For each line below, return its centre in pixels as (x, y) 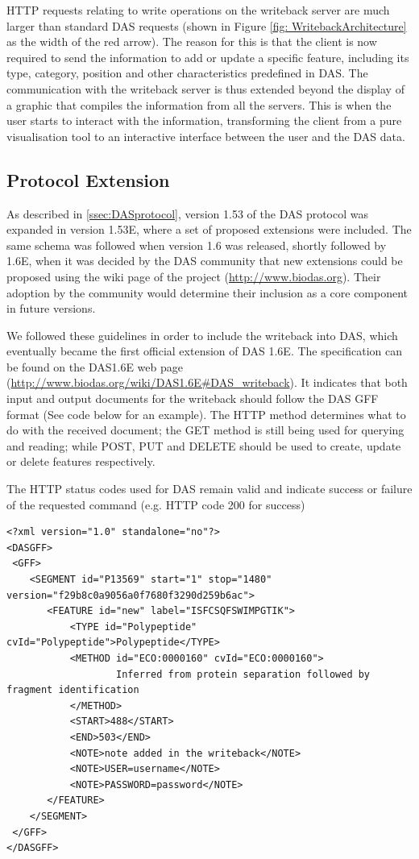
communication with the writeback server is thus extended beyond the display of (205, 88)
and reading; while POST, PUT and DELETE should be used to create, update (204, 445)
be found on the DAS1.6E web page (95, 366)
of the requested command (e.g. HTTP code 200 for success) (156, 504)
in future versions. (51, 308)
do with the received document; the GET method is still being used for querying (205, 430)
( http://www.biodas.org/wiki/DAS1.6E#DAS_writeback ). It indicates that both (207, 382)
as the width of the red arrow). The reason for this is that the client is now (192, 41)
